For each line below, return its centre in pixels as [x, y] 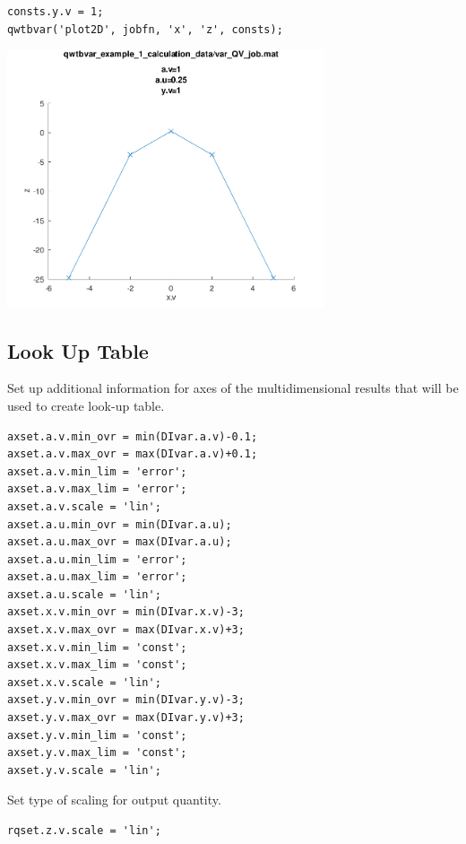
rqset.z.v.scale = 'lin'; [84, 831]
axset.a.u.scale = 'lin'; [84, 594]
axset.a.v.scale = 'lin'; [84, 506]
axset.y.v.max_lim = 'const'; [97, 753]
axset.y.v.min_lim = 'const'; [97, 735]
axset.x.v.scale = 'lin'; [84, 682]
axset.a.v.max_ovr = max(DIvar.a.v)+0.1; [133, 454]
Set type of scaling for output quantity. [114, 800]
